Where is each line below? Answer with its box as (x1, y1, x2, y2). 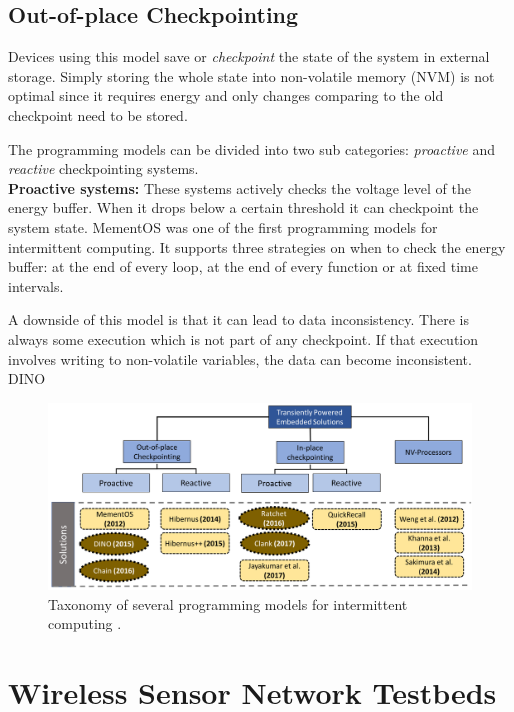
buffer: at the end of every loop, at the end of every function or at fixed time (8, 256, 478, 277)
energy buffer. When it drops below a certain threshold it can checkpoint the (8, 197, 479, 218)
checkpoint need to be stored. (8, 104, 188, 125)
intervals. (8, 275, 64, 296)
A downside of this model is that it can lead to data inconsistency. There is (8, 309, 469, 330)
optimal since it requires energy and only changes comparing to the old (8, 85, 444, 106)
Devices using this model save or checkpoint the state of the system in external (8, 46, 490, 67)
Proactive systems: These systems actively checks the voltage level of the (8, 177, 471, 198)
